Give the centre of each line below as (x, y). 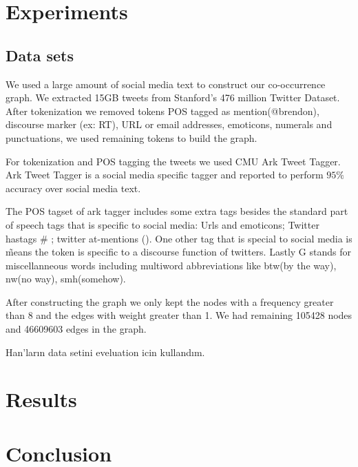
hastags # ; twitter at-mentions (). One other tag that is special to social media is (179, 238)
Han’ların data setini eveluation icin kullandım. (105, 352)
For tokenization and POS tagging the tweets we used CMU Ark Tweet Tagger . (173, 161)
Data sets (40, 55)
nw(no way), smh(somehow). (66, 279)
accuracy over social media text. (73, 188)
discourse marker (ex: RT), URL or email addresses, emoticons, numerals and (169, 124)
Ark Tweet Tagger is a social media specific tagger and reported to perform (165, 175)
